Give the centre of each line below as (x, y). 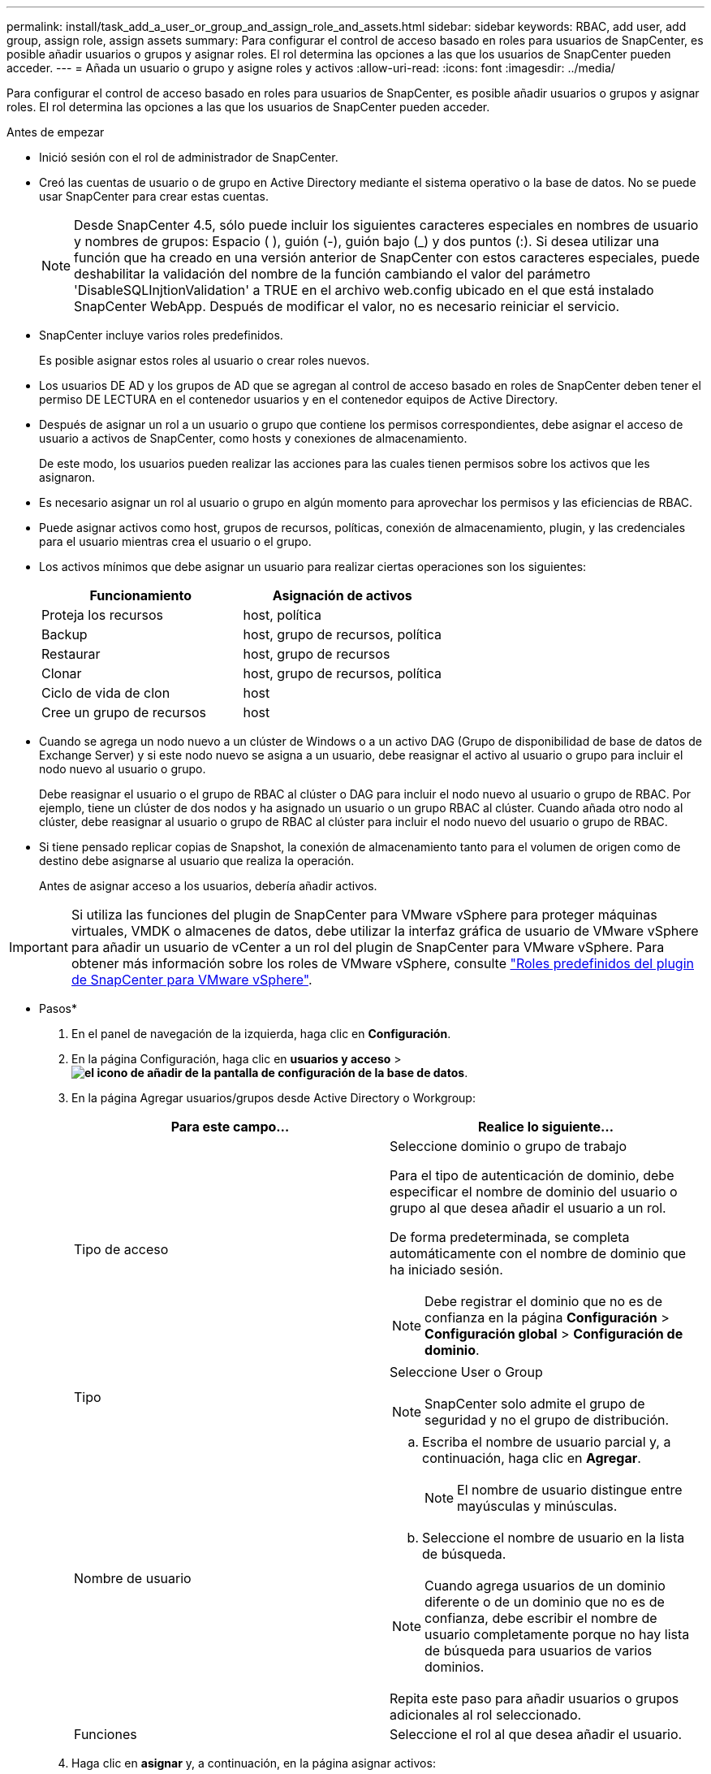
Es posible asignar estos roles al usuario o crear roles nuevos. (205, 360)
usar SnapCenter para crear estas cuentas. (154, 196)
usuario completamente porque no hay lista (557, 1634)
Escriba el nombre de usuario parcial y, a (547, 1442)
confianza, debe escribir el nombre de (541, 1618)
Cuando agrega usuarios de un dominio (545, 1586)
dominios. (455, 1667)
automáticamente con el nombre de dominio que (538, 1253)
